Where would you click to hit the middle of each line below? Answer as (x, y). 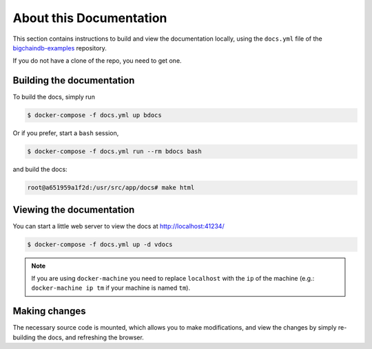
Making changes (49, 311)
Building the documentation (74, 80)
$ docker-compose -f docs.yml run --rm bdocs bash (115, 151)
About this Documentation (90, 18)
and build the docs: (40, 170)
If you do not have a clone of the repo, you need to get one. (97, 61)
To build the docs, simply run (54, 97)
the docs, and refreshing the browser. (90, 337)
